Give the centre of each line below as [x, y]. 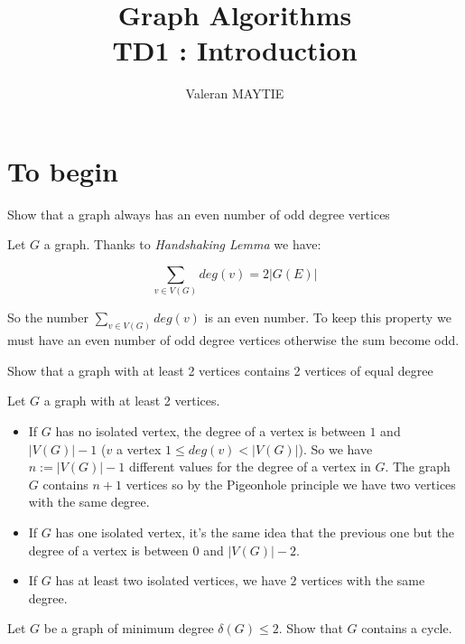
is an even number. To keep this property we [328, 317]
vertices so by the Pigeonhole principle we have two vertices [291, 484]
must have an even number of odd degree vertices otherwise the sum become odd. [233, 340]
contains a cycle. [407, 628]
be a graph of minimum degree [129, 628]
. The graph [418, 467]
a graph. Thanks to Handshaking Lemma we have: [182, 244]
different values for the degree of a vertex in [250, 467]
